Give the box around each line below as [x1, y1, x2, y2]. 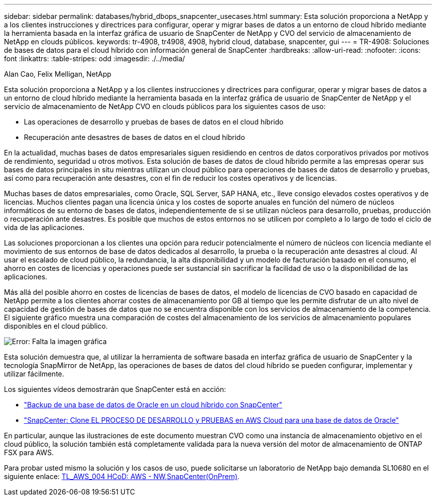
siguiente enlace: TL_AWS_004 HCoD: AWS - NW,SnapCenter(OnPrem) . [4, 472, 240, 481]
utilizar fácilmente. [4, 370, 64, 378]
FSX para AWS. [4, 448, 54, 457]
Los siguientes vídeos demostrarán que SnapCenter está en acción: [4, 385, 226, 393]
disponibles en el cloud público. [4, 322, 108, 330]
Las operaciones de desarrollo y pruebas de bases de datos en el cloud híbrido [24, 118, 284, 126]
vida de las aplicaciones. [4, 223, 85, 232]
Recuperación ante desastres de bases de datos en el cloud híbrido [24, 133, 245, 141]
